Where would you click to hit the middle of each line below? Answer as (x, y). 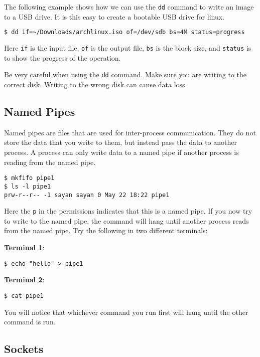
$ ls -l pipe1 (28, 186)
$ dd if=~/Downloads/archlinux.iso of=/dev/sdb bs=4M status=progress (124, 32)
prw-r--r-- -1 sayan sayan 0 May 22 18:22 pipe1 (87, 195)
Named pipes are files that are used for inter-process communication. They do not (130, 132)
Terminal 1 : (24, 247)
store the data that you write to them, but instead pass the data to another (120, 142)
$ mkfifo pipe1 (29, 178)
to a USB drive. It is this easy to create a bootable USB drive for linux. (114, 16)
